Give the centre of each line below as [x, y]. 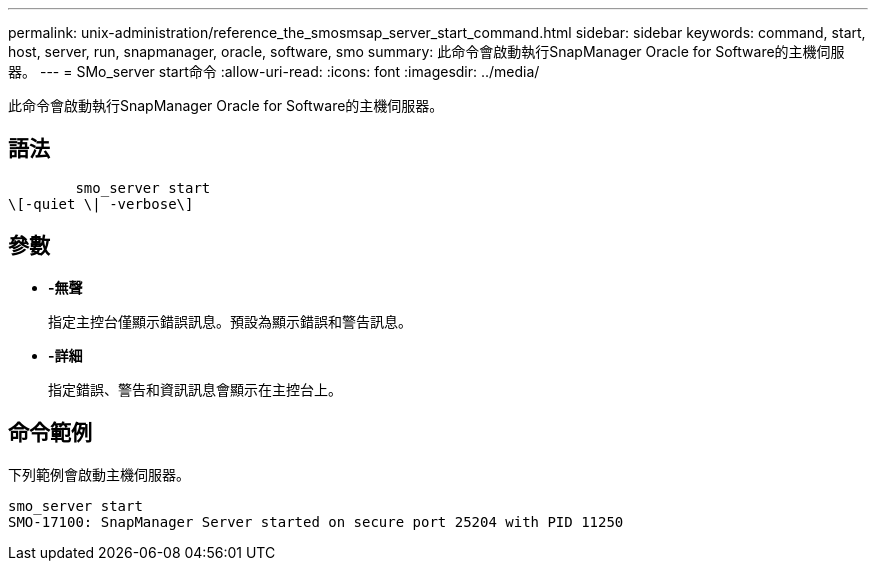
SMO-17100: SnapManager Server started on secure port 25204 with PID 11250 [316, 521]
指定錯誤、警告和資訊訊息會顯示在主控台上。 [195, 389]
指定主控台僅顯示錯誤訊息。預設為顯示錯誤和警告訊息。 [230, 321]
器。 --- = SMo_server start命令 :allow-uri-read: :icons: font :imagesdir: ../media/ [274, 71]
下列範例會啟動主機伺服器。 [99, 474]
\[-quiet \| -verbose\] [101, 203]
